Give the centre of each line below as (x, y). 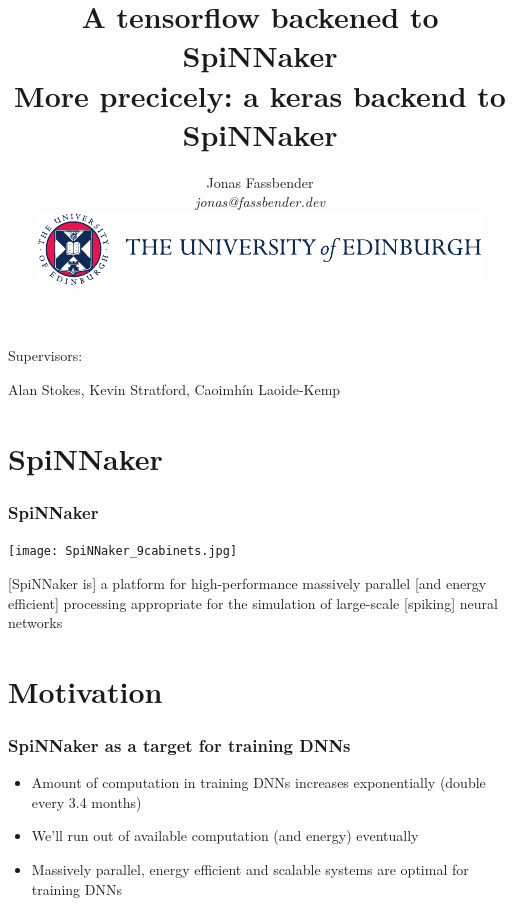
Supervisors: (45, 355)
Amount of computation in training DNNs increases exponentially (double (258, 782)
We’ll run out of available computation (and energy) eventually (225, 835)
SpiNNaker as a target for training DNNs (179, 744)
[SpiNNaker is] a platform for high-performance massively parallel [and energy (247, 582)
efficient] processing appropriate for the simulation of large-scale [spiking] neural (253, 602)
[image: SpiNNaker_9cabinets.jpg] (123, 551)
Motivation (85, 690)
